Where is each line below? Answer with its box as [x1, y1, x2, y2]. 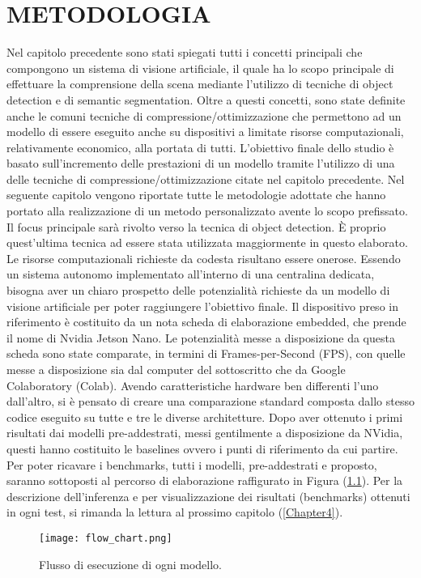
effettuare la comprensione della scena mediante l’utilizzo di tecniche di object [6, 75, 393, 92]
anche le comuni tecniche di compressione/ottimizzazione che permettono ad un [6, 107, 402, 124]
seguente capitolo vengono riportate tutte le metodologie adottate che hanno [6, 186, 386, 203]
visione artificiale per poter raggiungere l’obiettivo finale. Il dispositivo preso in [6, 297, 398, 314]
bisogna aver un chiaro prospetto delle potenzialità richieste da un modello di [6, 282, 390, 299]
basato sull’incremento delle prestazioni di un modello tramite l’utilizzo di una [6, 155, 395, 172]
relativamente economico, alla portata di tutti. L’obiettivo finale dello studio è [6, 138, 394, 155]
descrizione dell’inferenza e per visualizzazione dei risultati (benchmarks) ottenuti [6, 487, 410, 504]
